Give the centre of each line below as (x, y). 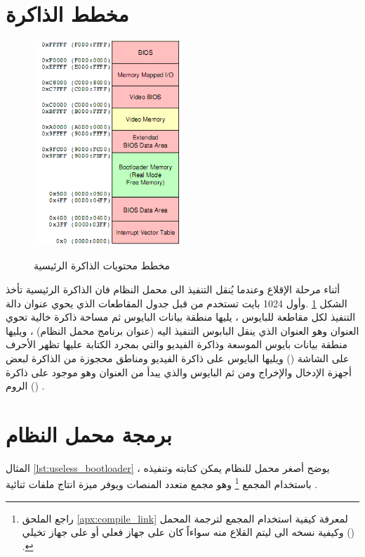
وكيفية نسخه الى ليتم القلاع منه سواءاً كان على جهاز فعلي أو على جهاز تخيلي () (188, 532)
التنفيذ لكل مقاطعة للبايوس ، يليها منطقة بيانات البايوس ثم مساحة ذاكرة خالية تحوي (181, 317)
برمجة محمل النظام (89, 434)
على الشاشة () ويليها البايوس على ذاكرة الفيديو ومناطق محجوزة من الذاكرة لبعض (178, 358)
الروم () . (25, 386)
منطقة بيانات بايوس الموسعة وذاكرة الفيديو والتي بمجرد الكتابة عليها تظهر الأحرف (177, 344)
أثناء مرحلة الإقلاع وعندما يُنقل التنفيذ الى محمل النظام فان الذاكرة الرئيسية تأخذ (173, 289)
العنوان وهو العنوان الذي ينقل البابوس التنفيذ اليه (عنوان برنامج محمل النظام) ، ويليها (182, 330)
